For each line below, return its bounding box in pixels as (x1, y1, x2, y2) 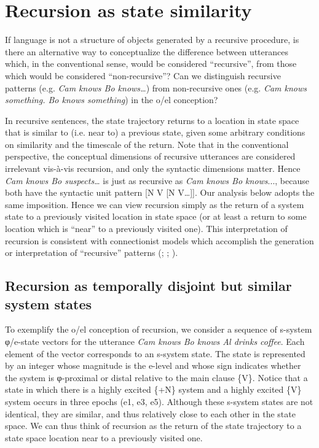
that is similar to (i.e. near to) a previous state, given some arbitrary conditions (5, 126, 305, 139)
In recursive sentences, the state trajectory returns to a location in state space (5, 114, 299, 126)
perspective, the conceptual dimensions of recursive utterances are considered (5, 150, 296, 163)
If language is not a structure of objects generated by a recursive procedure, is (5, 33, 299, 46)
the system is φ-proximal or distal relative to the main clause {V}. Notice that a (5, 371, 308, 384)
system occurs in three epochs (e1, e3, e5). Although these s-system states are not (5, 395, 313, 407)
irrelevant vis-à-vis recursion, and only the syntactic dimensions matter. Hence (5, 162, 301, 175)
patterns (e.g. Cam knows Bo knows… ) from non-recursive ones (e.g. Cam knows (5, 81, 307, 94)
